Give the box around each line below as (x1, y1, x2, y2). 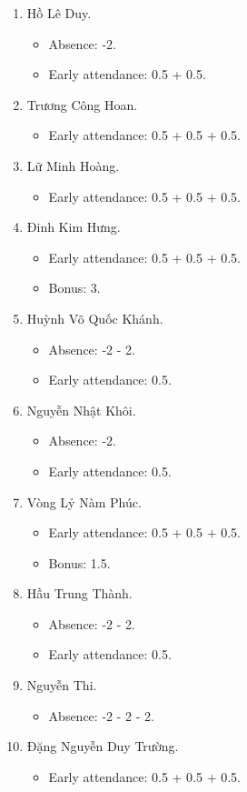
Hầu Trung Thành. (26, 584, 133, 603)
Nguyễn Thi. (26, 676, 97, 695)
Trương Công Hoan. (26, 95, 138, 114)
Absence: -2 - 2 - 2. (48, 706, 154, 725)
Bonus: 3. (48, 278, 101, 297)
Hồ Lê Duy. (26, 4, 92, 22)
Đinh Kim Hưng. (26, 217, 121, 236)
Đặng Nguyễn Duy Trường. (26, 737, 179, 756)
